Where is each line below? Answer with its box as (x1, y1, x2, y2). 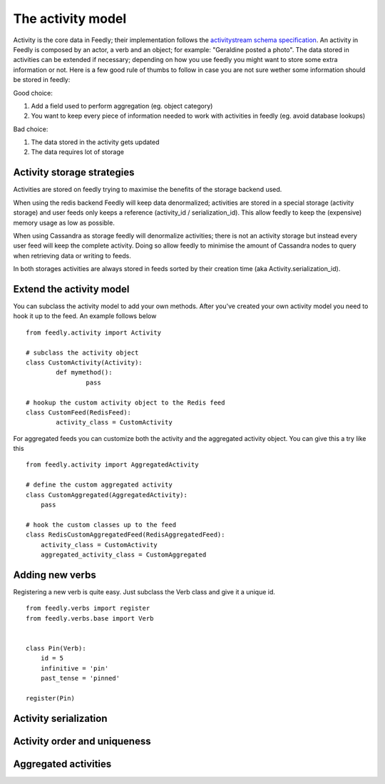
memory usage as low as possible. (13, 218, 115, 227)
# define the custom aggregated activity (26, 481, 173, 489)
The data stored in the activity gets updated (31, 138, 160, 146)
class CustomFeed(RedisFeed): (26, 408, 132, 417)
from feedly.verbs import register (26, 604, 150, 613)
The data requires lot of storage (31, 148, 125, 156)
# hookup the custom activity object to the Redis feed (26, 398, 225, 407)
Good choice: (13, 88, 53, 97)
